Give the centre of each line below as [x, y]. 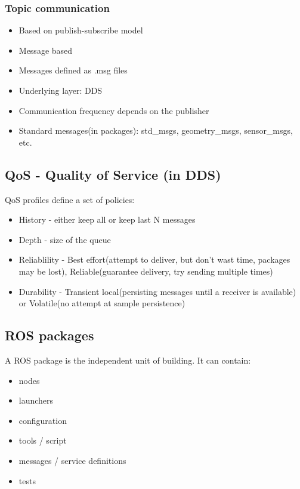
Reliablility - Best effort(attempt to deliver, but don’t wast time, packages [154, 259]
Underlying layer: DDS [61, 90]
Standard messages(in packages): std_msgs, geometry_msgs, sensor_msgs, [156, 130]
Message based [46, 50]
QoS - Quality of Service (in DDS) [113, 174]
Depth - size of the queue [65, 239]
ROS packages [50, 335]
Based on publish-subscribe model [81, 30]
